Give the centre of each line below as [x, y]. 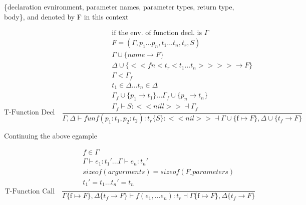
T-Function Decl [30, 113]
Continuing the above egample [51, 136]
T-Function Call [30, 191]
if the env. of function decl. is [157, 33]
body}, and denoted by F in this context [66, 16]
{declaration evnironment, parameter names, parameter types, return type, [119, 6]
